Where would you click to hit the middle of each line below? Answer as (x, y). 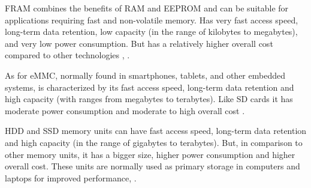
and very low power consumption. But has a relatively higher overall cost (139, 43)
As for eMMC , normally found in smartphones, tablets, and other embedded (145, 75)
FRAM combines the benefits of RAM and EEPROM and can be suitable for (147, 8)
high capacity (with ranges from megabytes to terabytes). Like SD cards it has (149, 99)
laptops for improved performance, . (71, 177)
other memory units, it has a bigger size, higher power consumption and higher (150, 154)
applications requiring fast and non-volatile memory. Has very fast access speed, (152, 20)
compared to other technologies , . (67, 55)
